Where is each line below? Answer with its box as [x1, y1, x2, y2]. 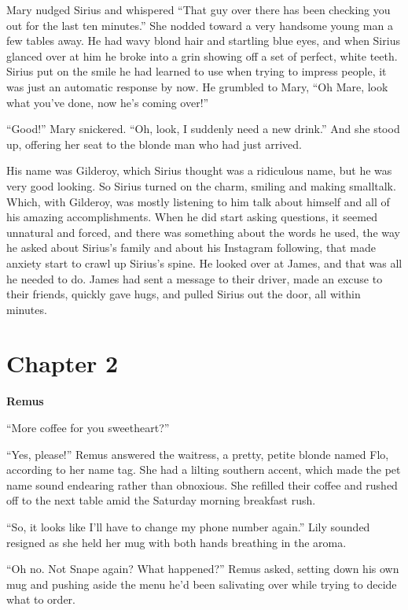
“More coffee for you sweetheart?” [6, 420, 170, 435]
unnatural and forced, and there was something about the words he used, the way [6, 224, 400, 240]
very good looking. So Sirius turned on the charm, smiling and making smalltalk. [6, 177, 396, 194]
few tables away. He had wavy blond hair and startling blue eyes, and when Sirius [6, 32, 400, 49]
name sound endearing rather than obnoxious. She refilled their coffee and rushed [6, 476, 398, 493]
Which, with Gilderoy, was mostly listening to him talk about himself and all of [6, 193, 390, 209]
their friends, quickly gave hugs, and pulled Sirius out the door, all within [6, 286, 361, 302]
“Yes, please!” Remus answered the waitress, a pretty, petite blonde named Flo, [6, 445, 389, 462]
